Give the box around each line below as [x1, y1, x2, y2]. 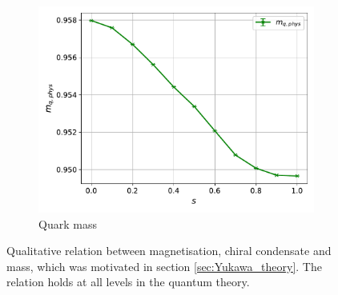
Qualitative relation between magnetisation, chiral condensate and [6, 242, 332, 259]
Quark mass [38, 215, 97, 232]
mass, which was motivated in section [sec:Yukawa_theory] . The [6, 257, 322, 274]
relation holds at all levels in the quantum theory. [6, 273, 250, 290]
